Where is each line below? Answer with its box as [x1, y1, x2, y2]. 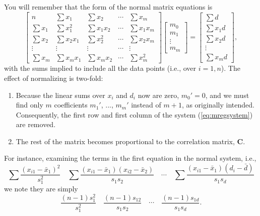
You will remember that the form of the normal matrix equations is [4, 2, 213, 12]
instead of [131, 99, 161, 110]
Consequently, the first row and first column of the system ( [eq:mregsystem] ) [16, 109, 253, 120]
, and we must [205, 89, 249, 100]
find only [16, 99, 43, 110]
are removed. [16, 119, 56, 130]
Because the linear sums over [16, 89, 105, 100]
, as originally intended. [181, 99, 254, 110]
